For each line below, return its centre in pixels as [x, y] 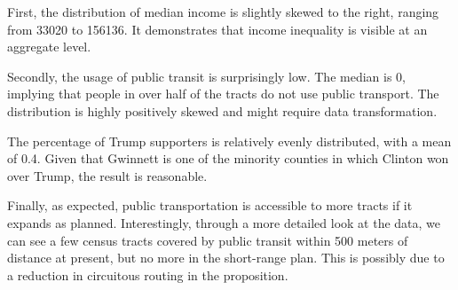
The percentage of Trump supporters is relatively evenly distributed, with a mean [229, 141]
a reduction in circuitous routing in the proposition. [148, 274]
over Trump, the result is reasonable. [107, 175]
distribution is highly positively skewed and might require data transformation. [222, 110]
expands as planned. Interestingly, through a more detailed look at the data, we [224, 222]
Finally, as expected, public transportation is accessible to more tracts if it [210, 205]
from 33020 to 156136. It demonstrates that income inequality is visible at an [217, 29]
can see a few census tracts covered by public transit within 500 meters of [208, 240]
